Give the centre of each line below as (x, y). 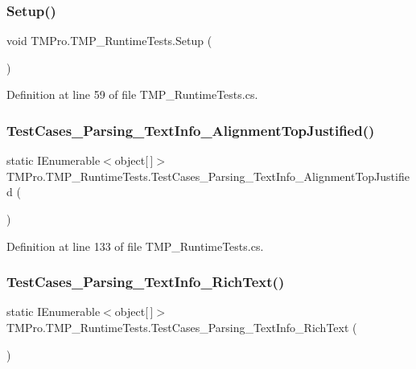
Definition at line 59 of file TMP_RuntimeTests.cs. (132, 94)
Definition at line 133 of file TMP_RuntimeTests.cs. (135, 246)
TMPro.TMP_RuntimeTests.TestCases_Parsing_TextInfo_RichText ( (182, 327)
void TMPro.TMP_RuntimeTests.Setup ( (109, 41)
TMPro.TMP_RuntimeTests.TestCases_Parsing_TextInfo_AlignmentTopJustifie (208, 176)
